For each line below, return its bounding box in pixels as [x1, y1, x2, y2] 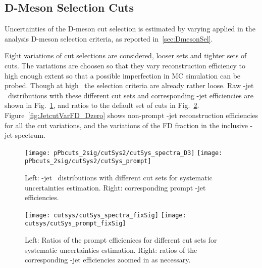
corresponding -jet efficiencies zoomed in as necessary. [25, 254, 191, 265]
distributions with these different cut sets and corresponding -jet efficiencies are [8, 90, 254, 100]
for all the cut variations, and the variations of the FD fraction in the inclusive [5, 120, 248, 130]
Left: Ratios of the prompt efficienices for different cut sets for [25, 235, 217, 245]
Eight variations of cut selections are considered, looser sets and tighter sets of [5, 50, 247, 61]
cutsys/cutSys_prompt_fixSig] [25, 220, 126, 227]
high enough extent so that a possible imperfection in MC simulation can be [5, 70, 241, 81]
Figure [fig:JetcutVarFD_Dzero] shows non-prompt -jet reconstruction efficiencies [5, 109, 258, 120]
